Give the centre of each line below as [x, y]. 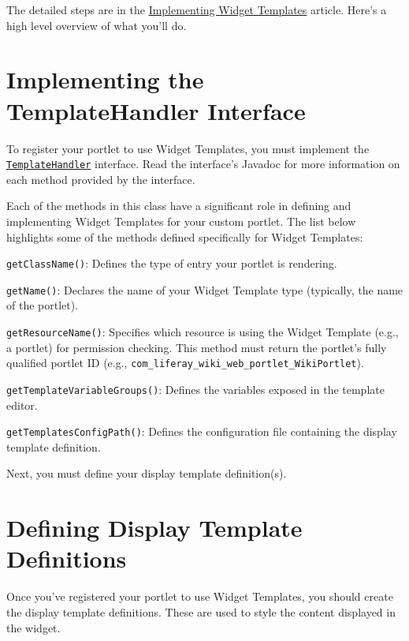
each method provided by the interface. [101, 179]
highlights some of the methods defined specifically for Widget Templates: [185, 236]
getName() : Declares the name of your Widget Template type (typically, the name [205, 289]
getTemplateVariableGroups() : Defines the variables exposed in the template [195, 389]
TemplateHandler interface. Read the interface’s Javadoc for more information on [203, 164]
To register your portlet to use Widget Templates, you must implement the [188, 148]
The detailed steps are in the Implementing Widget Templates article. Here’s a [197, 9]
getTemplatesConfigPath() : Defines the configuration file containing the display [202, 431]
